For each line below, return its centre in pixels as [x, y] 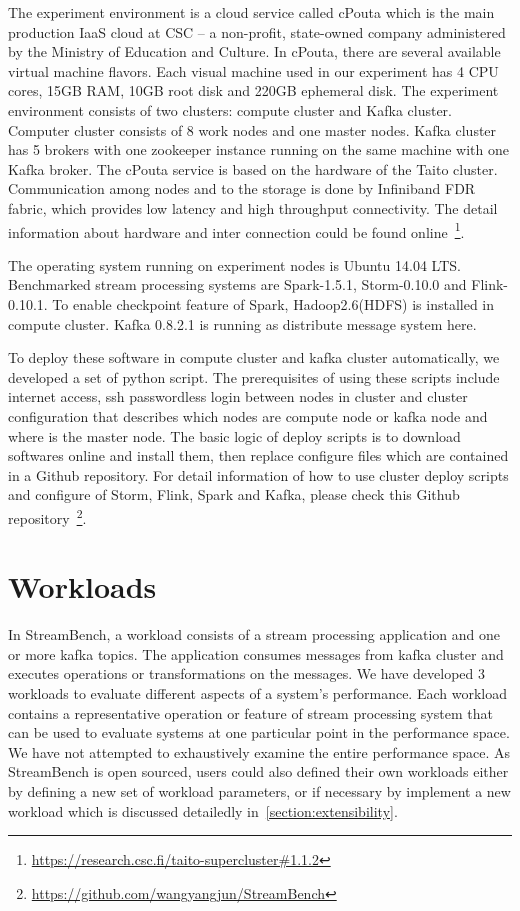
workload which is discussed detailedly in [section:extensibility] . [203, 810]
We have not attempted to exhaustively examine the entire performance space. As [259, 751]
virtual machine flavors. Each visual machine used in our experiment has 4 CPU [253, 70]
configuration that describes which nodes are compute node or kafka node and [248, 415]
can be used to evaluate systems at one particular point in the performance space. [259, 732]
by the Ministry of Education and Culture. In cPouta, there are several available [254, 51]
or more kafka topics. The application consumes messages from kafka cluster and [256, 653]
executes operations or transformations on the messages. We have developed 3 [247, 673]
